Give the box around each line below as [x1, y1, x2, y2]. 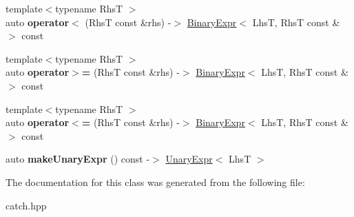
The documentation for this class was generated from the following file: [6, 174, 305, 189]
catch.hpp [6, 198, 47, 212]
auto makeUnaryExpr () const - [6, 152, 150, 166]
